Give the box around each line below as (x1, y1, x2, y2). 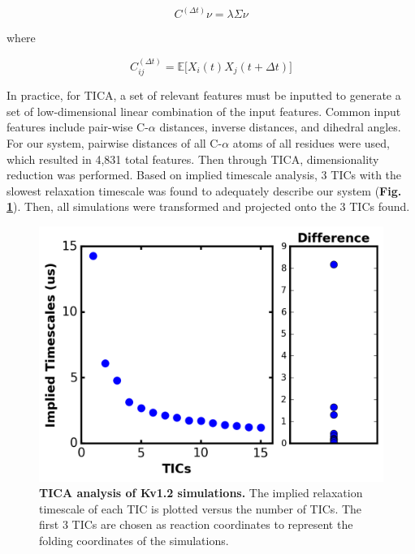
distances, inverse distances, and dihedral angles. (159, 118, 401, 135)
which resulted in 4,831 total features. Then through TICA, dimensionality (6, 150, 379, 167)
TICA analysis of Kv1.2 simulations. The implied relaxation (39, 484, 363, 501)
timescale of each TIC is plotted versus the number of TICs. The (39, 500, 362, 517)
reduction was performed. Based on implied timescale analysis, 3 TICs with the (6, 166, 402, 183)
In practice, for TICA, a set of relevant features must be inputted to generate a (6, 87, 401, 104)
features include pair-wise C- (6, 118, 149, 135)
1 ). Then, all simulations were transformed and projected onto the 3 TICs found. (6, 198, 410, 215)
